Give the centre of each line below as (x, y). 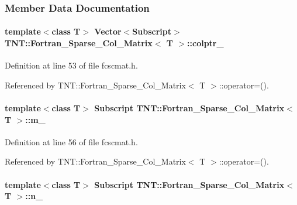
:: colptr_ (206, 43)
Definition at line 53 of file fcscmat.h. (71, 65)
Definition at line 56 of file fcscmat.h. (71, 141)
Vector (108, 31)
